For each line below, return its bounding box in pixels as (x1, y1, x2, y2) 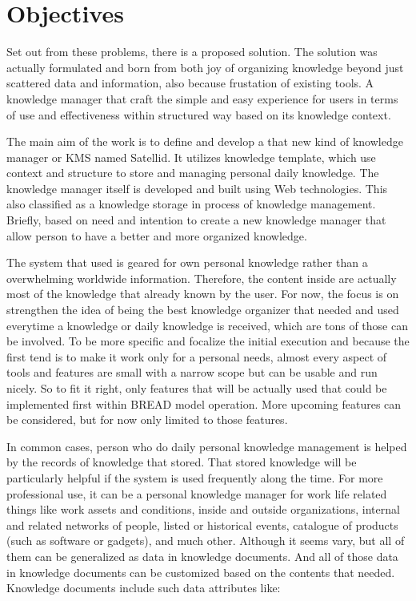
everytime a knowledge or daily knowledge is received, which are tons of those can (6, 317, 408, 333)
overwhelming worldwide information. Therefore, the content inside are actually (6, 269, 397, 286)
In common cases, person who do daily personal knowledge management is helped (6, 438, 407, 454)
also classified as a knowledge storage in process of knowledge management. (6, 196, 376, 212)
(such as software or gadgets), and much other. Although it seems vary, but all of (6, 532, 405, 549)
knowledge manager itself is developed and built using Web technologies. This (6, 179, 388, 196)
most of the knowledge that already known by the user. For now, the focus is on (6, 285, 399, 302)
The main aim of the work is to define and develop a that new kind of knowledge (6, 133, 403, 150)
